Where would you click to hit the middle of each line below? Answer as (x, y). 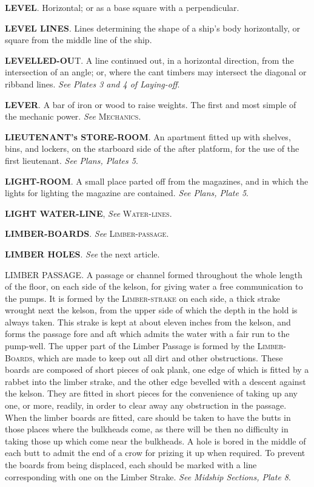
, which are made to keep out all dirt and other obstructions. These (158, 357)
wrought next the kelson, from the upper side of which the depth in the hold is (151, 310)
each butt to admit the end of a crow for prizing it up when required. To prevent (155, 453)
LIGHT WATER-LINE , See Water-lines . (89, 213)
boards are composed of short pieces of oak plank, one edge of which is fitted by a (157, 370)
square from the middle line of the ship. (78, 40)
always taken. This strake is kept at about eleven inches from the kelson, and (148, 322)
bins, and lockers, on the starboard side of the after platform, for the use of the (152, 148)
